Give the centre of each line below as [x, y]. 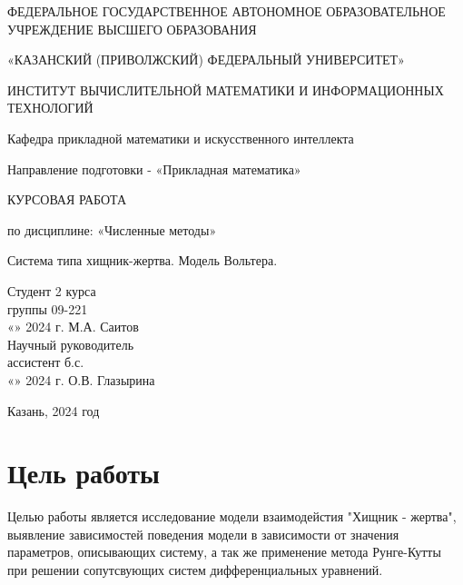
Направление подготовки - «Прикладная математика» [154, 169]
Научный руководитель [71, 344]
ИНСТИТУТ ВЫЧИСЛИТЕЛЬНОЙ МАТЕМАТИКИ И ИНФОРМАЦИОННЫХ [226, 89]
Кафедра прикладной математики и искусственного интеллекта [181, 138]
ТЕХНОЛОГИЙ [50, 108]
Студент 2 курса [52, 290]
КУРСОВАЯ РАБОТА [67, 199]
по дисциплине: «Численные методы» [112, 229]
